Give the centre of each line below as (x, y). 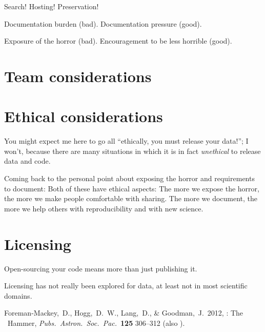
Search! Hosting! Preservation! (52, 6)
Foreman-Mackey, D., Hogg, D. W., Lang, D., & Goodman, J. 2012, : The (124, 313)
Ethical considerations (84, 116)
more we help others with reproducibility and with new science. (104, 208)
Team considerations (78, 76)
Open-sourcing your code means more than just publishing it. (101, 268)
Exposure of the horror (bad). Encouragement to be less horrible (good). (118, 41)
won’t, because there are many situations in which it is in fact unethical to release (132, 151)
